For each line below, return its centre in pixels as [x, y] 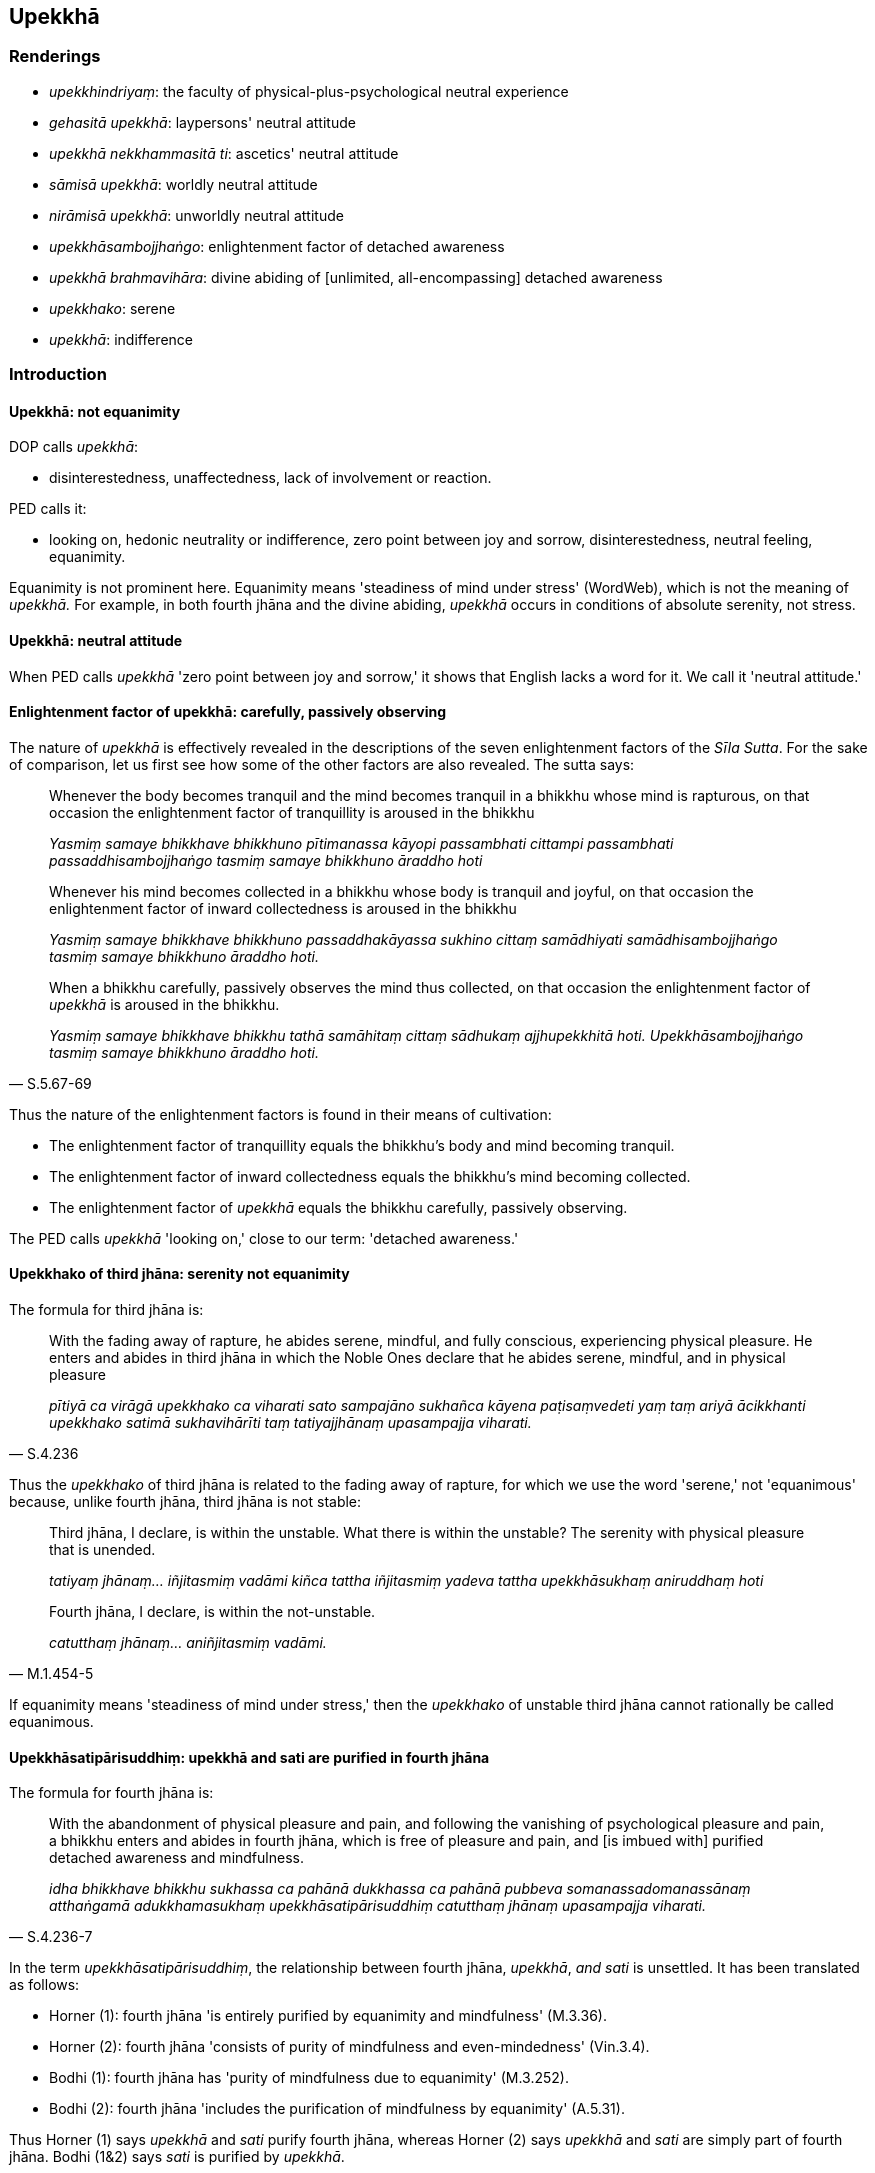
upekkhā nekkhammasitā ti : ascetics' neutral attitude [224, 153]
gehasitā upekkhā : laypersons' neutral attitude [202, 122]
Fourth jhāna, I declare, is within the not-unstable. [212, 1612]
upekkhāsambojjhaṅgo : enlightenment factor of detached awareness [277, 246]
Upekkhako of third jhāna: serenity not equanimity [179, 1274]
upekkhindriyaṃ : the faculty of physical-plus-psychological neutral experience [309, 91]
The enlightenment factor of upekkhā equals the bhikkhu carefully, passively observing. [338, 1207]
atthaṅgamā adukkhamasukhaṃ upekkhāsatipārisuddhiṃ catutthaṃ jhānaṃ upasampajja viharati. [377, 1906]
